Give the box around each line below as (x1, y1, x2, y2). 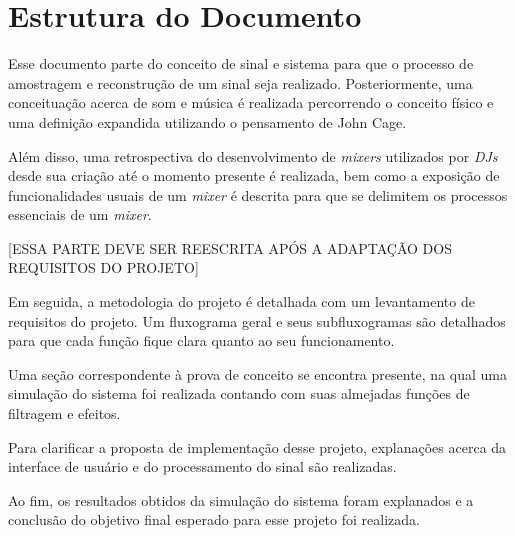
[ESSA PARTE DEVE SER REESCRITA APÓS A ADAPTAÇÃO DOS (8, 237, 452, 258)
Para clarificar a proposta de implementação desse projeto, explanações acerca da (8, 436, 507, 457)
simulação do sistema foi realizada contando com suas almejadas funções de (8, 383, 470, 404)
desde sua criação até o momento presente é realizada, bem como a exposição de (8, 165, 500, 186)
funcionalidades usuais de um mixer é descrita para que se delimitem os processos (8, 184, 508, 205)
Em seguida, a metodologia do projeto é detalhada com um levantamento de (8, 291, 475, 312)
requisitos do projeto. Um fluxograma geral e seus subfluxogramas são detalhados (8, 310, 506, 331)
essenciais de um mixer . (8, 204, 152, 225)
